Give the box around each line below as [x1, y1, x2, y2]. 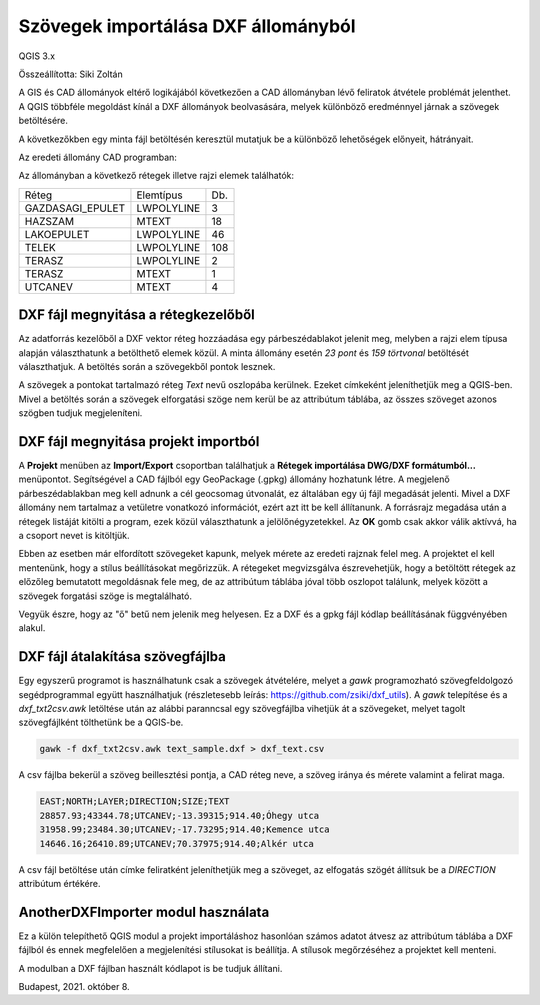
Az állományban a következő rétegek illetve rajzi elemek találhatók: [18, 170, 295, 182]
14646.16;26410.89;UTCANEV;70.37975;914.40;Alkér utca [39, 838, 314, 849]
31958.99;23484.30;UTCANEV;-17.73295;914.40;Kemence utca [39, 824, 330, 835]
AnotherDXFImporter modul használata [18, 903, 270, 920]
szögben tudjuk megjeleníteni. [18, 407, 143, 419]
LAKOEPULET [24, 227, 90, 241]
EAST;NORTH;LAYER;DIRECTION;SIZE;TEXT [39, 796, 230, 807]
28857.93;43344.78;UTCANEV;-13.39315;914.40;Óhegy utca [39, 810, 320, 821]
